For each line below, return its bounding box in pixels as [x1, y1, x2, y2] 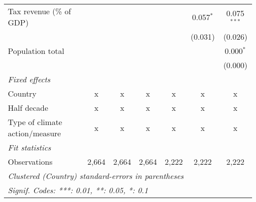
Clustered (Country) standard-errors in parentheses [8, 170, 184, 181]
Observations [8, 156, 53, 167]
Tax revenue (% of [8, 5, 71, 17]
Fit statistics [8, 142, 51, 153]
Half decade [8, 102, 48, 113]
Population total [8, 45, 64, 56]
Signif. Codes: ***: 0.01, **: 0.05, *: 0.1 [8, 184, 148, 196]
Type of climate [8, 116, 63, 127]
